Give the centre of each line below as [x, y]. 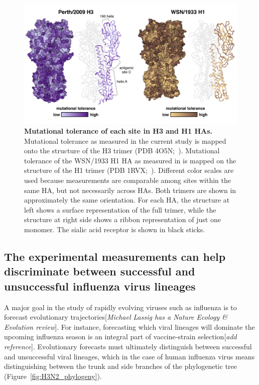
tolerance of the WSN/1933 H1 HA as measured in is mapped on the [130, 160]
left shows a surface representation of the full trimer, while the [120, 209]
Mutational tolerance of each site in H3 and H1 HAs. [118, 131]
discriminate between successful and [100, 271]
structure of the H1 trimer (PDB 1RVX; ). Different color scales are [129, 170]
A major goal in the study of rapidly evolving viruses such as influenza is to [120, 307]
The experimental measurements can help [115, 257]
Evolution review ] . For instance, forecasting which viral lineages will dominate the [129, 326]
